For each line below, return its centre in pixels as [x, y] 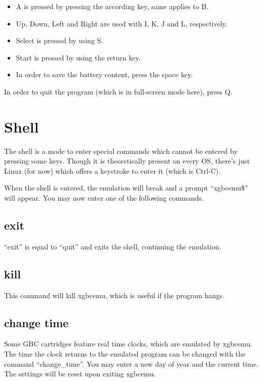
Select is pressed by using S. [60, 40]
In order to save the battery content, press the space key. [104, 74]
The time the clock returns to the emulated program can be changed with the [125, 354]
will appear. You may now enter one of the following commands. [104, 198]
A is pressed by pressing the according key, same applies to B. [112, 6]
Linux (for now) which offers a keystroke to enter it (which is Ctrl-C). [113, 170]
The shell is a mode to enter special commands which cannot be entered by [121, 151]
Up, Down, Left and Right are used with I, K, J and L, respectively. [122, 23]
